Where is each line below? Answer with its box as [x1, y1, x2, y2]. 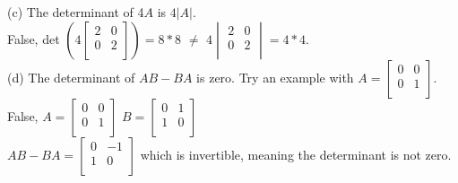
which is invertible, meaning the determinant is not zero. [140, 144, 452, 163]
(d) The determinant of [7, 67, 135, 86]
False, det [7, 29, 60, 48]
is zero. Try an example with [196, 67, 354, 86]
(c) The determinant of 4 [7, 3, 144, 21]
